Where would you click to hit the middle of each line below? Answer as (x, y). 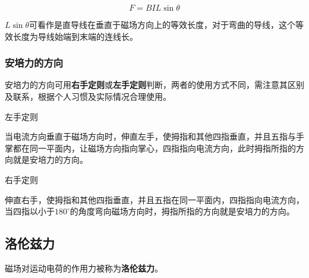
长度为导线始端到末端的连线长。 (75, 36)
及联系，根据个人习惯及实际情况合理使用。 (88, 96)
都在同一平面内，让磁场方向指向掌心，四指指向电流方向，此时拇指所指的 (154, 148)
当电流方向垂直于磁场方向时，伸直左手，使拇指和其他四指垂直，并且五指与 (150, 136)
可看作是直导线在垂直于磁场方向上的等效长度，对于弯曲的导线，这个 (163, 24)
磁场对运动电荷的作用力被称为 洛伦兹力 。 (84, 268)
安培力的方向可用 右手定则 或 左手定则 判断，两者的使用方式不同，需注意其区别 (154, 85)
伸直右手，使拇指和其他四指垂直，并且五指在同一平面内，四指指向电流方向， (154, 199)
